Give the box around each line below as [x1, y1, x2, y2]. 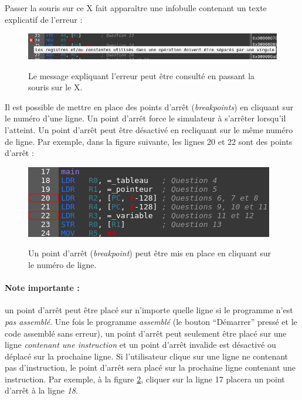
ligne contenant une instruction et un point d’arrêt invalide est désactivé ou [5, 338, 276, 351]
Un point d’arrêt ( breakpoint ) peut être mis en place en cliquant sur [28, 247, 272, 259]
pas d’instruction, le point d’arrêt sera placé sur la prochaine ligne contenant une [5, 361, 296, 374]
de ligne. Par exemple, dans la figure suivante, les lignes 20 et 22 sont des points [5, 135, 293, 147]
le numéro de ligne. [28, 258, 97, 270]
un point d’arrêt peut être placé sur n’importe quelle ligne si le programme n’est [5, 304, 293, 316]
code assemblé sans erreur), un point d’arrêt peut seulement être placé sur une [5, 327, 287, 339]
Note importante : [5, 282, 80, 294]
